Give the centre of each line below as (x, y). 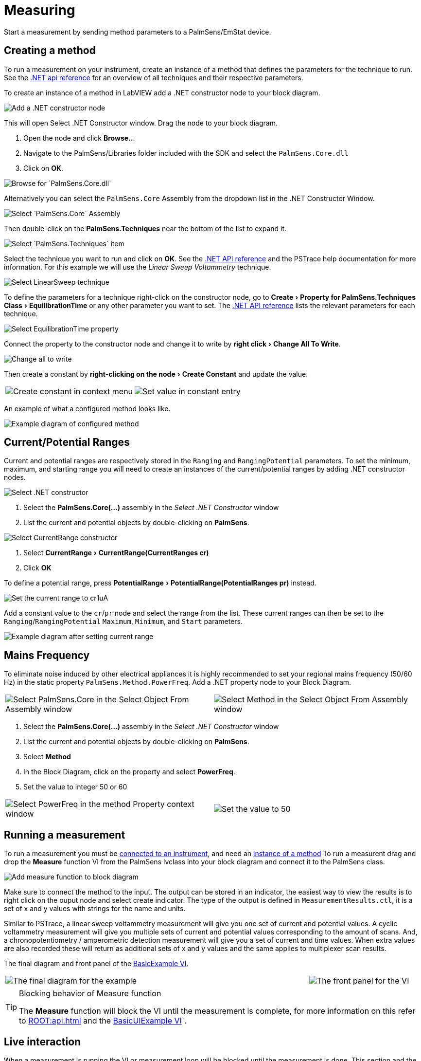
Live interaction (43, 1042)
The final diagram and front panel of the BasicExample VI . (96, 964)
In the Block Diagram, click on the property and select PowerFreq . (129, 772)
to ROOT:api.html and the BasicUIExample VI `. (103, 1021)
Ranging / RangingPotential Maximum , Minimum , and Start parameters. (123, 622)
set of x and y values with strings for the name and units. (95, 909)
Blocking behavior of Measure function (90, 994)
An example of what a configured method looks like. (87, 408)
